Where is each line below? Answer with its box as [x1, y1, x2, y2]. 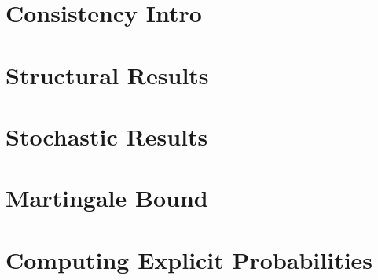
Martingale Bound [6, 182, 208, 214]
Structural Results [6, 58, 209, 90]
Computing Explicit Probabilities [6, 243, 373, 275]
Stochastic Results [6, 120, 208, 152]
